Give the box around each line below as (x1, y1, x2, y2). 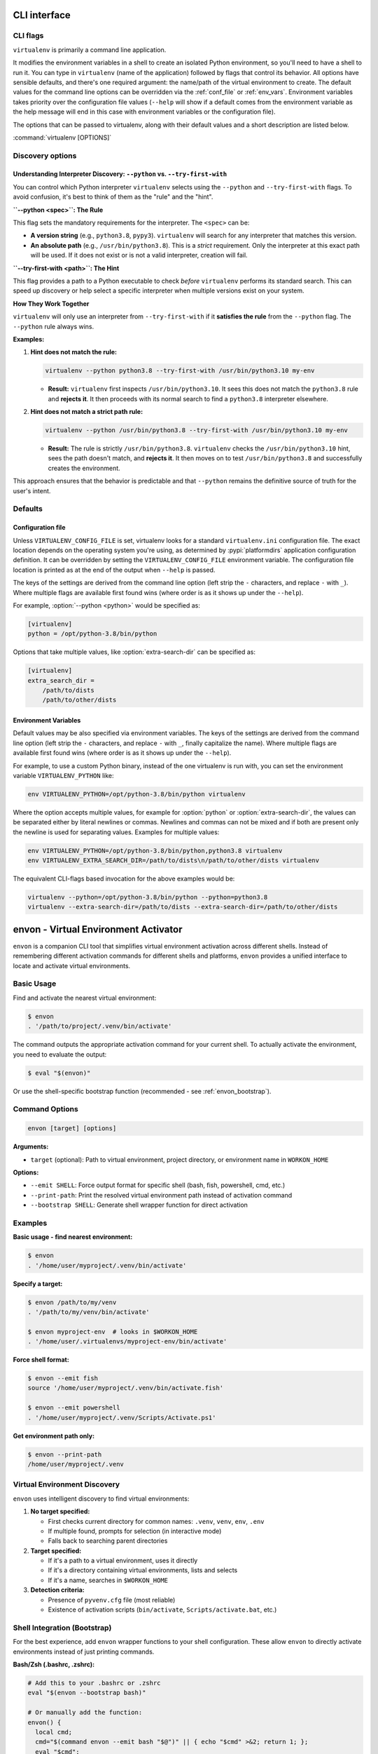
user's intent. (13, 486, 51, 495)
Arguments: (13, 1142, 49, 1151)
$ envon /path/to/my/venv (27, 1298, 117, 1306)
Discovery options (13, 151, 77, 161)
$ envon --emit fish (27, 1374, 98, 1382)
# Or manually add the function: (27, 1708, 143, 1717)
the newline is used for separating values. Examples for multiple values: (13, 828, 220, 836)
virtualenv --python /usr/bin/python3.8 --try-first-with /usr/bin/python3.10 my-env (45, 427, 348, 434)
